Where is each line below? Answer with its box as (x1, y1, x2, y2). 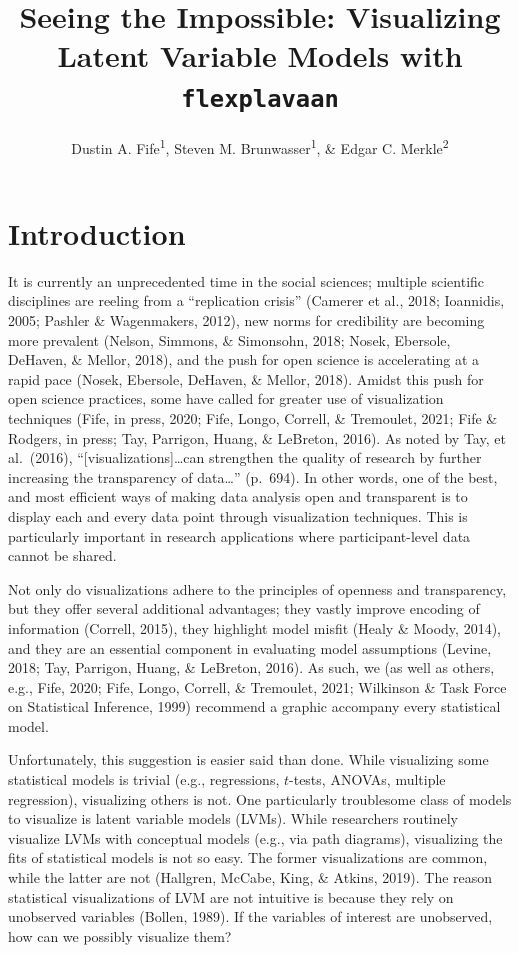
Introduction (8, 212, 186, 253)
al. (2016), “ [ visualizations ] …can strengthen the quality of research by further (8, 447, 482, 468)
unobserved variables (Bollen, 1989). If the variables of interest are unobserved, (8, 906, 493, 927)
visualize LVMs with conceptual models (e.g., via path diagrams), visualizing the (8, 827, 503, 848)
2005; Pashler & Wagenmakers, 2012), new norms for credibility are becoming (8, 310, 485, 330)
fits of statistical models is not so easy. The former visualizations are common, (8, 847, 488, 868)
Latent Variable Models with (57, 35, 463, 76)
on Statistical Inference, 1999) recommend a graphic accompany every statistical (8, 696, 501, 717)
